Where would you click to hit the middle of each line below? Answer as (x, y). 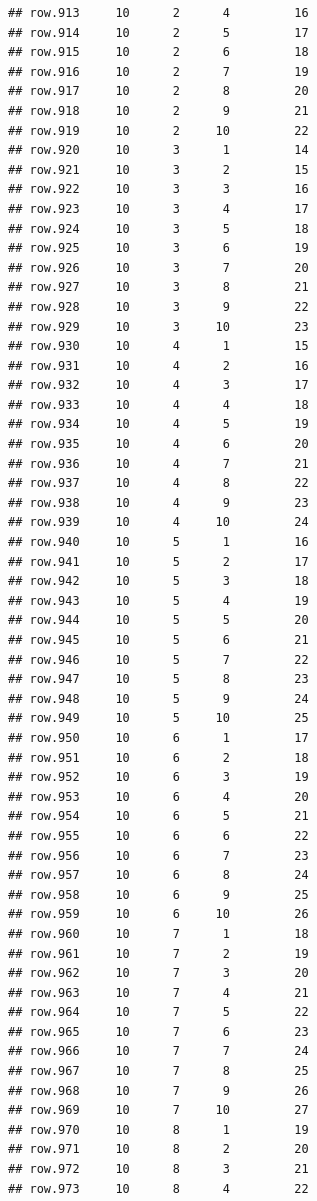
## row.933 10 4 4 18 (158, 404)
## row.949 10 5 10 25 (158, 718)
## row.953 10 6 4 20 (158, 796)
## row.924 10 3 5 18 (158, 228)
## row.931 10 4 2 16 (158, 365)
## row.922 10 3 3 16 (158, 189)
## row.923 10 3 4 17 (158, 208)
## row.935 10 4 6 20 (158, 444)
